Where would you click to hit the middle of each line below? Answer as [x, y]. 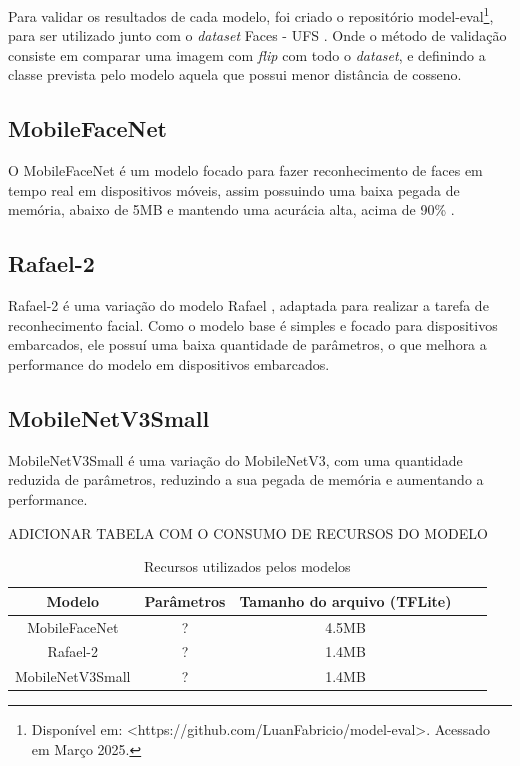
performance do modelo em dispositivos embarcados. [169, 364]
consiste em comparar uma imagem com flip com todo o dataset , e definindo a [247, 54]
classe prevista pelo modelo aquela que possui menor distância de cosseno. [235, 74]
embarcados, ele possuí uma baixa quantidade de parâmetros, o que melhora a [247, 344]
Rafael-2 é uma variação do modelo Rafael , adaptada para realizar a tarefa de [248, 305]
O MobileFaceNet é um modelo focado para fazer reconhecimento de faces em [245, 170]
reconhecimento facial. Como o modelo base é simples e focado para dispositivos [253, 324]
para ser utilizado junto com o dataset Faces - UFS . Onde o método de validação [257, 35]
